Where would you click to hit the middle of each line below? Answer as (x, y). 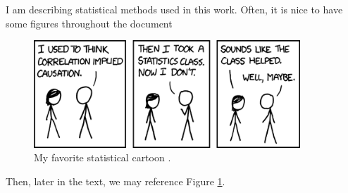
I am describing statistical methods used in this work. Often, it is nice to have (174, 9)
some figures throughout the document (89, 23)
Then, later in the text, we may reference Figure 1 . (116, 181)
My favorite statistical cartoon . (102, 157)
